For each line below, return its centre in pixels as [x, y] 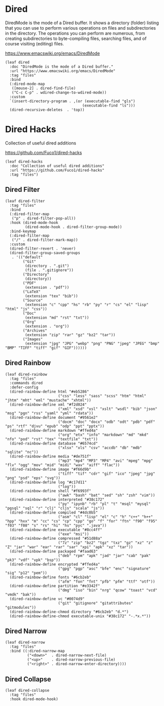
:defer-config [24, 387]
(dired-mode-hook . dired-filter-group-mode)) [73, 227]
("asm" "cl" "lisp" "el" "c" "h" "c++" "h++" [105, 517]
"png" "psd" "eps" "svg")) [33, 478]
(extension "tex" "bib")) [51, 296]
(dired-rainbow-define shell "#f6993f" [50, 491]
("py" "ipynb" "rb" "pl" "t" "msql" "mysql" [104, 504]
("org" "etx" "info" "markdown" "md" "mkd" [103, 435]
